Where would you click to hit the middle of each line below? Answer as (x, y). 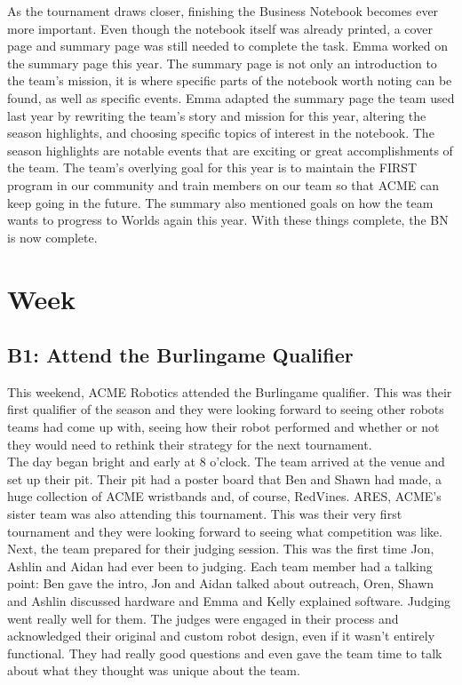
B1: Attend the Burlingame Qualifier (180, 355)
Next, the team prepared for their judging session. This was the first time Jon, (221, 549)
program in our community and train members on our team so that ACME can (223, 184)
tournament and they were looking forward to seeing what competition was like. (225, 531)
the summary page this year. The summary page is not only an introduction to (222, 63)
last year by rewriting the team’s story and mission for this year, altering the (217, 115)
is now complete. (52, 237)
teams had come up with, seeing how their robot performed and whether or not (223, 427)
